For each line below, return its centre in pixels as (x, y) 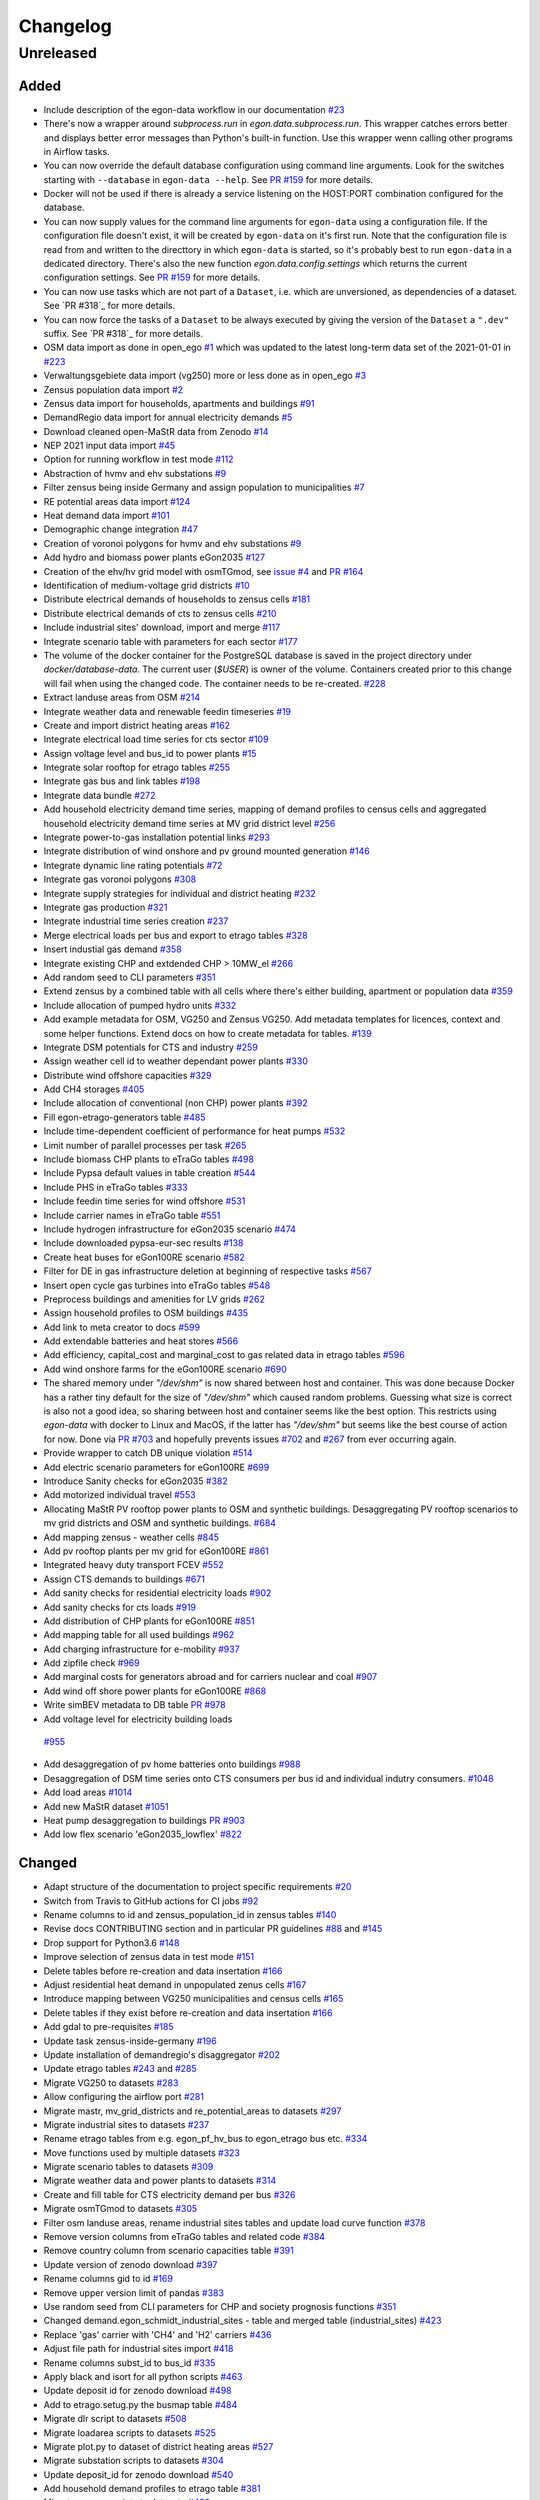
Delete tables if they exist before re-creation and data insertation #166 (188, 2012)
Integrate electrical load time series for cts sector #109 (156, 739)
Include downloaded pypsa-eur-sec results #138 (143, 1243)
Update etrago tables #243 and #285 (120, 2069)
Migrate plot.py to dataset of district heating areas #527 (158, 2446)
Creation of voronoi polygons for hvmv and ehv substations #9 (172, 543)
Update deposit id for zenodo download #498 (137, 2391)
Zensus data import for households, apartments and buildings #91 (179, 403)
